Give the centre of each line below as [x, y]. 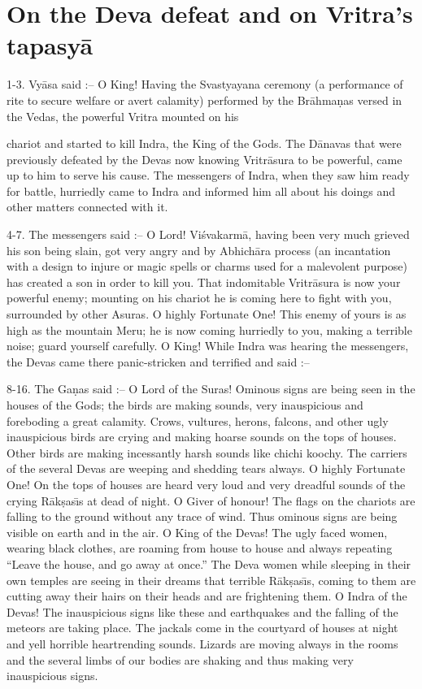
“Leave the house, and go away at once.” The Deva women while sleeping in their [209, 563]
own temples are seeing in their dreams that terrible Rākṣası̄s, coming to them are [211, 580]
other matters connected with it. [87, 207]
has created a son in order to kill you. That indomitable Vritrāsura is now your [204, 282]
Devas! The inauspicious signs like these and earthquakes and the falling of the [202, 611]
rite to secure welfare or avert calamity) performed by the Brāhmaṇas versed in [204, 100]
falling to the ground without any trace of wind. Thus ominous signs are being [202, 516]
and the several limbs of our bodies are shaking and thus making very [180, 659]
